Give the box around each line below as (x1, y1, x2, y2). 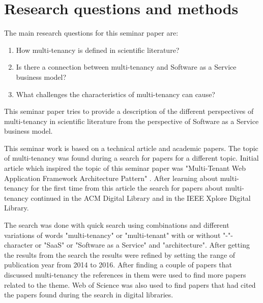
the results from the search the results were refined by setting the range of (4, 249, 236, 260)
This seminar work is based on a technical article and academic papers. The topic (4, 142, 258, 153)
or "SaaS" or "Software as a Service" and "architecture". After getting (35, 239, 250, 250)
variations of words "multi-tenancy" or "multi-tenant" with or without (4, 229, 221, 240)
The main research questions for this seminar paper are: (4, 27, 179, 38)
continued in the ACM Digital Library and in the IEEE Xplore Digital (31, 192, 251, 203)
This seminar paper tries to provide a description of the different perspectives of (4, 106, 254, 116)
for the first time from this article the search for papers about (31, 183, 223, 193)
